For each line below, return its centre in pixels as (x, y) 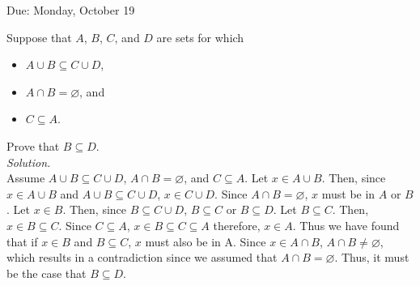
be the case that (47, 273)
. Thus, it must (372, 257)
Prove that (33, 145)
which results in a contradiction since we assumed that (142, 257)
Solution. (29, 162)
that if (22, 241)
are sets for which (200, 37)
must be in (348, 193)
